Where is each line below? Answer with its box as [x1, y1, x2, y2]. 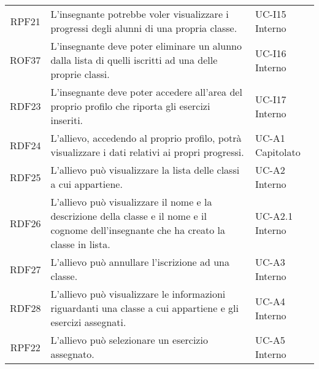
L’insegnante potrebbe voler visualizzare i [50, 7, 229, 21]
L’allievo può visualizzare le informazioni [50, 287, 226, 301]
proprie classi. [50, 67, 110, 81]
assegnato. [50, 347, 94, 361]
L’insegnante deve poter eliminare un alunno [50, 39, 242, 53]
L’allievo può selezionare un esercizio [50, 333, 208, 347]
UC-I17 [255, 91, 286, 106]
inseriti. [50, 113, 83, 127]
